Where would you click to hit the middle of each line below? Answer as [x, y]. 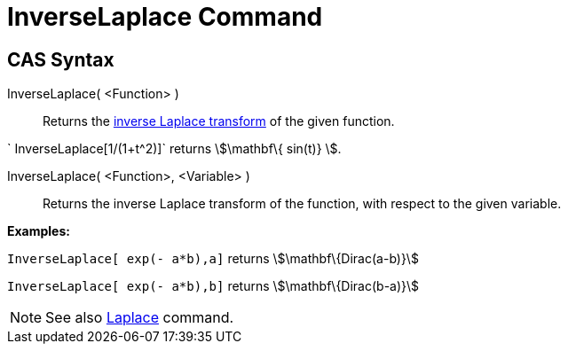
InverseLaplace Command [165, 17]
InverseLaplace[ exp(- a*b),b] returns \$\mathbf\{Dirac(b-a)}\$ [213, 286]
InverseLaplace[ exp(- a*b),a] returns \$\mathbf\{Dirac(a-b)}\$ [213, 259]
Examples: [39, 231]
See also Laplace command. [140, 318]
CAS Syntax [61, 59]
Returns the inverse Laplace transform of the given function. [219, 121]
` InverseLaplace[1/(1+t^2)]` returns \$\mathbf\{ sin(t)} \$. [174, 149]
